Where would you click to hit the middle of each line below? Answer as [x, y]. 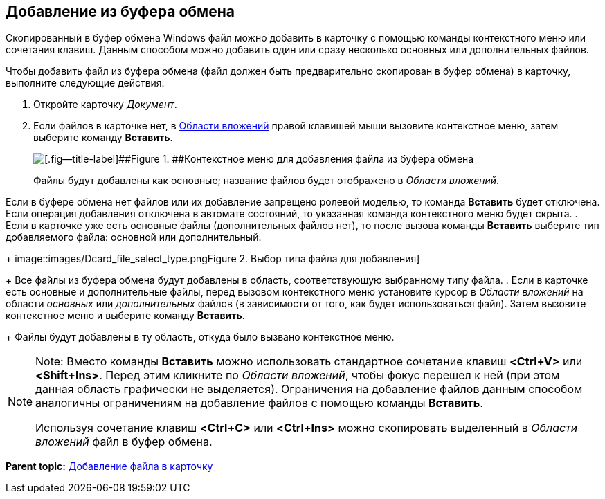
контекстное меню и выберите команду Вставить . [125, 316]
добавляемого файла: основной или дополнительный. [134, 237]
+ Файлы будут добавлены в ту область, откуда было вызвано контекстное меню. [200, 337]
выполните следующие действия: [85, 83]
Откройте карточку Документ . [105, 105]
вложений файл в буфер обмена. [124, 442]
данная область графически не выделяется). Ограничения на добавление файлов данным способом [309, 389]
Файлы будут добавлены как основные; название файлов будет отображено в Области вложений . [267, 181]
